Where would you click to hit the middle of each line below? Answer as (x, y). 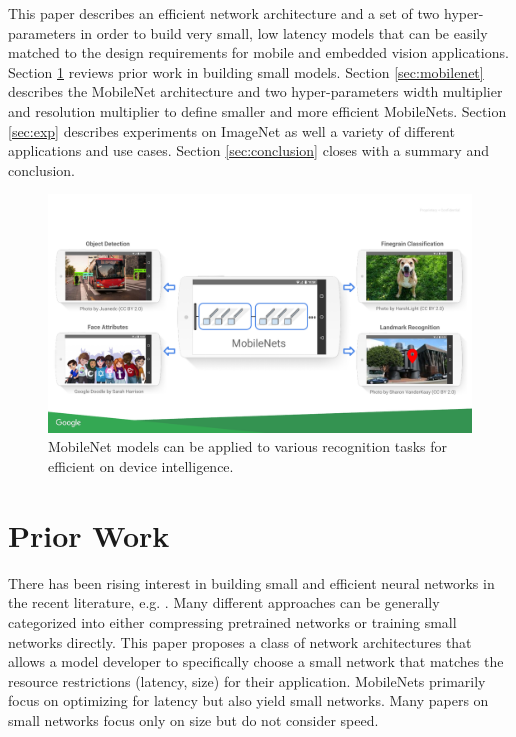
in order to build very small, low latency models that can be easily (284, 32)
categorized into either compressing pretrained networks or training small (232, 621)
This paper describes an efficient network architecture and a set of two (224, 13)
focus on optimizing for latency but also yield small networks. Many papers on (248, 700)
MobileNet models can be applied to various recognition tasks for (248, 446)
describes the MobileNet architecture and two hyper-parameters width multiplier (255, 91)
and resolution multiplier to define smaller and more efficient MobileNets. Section (257, 110)
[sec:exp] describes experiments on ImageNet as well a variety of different (231, 130)
